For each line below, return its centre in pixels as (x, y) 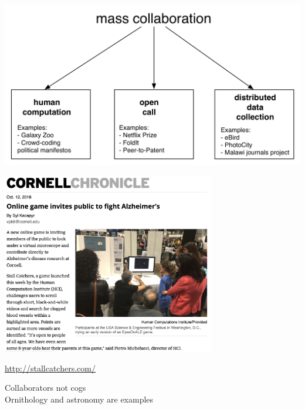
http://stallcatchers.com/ (50, 368)
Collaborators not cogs (45, 388)
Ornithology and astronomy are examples (79, 399)
